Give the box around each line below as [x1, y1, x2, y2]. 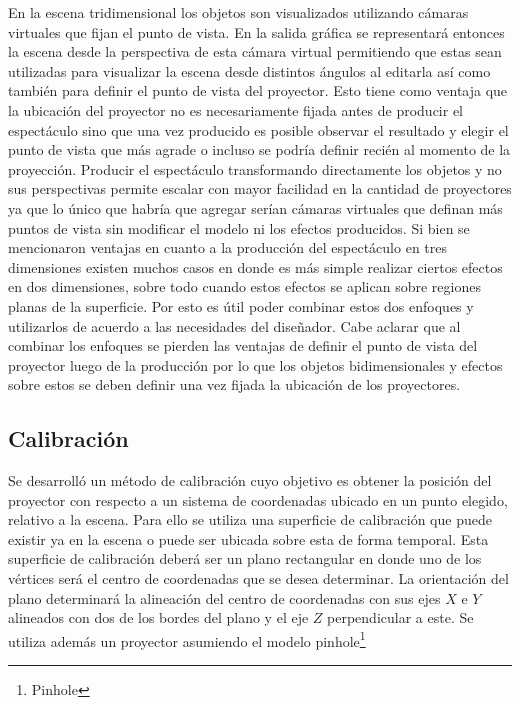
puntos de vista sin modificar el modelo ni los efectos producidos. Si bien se [8, 217, 470, 238]
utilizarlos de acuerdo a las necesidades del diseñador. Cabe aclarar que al [8, 315, 461, 336]
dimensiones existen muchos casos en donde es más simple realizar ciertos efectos [8, 256, 503, 277]
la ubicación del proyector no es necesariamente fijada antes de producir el [8, 99, 464, 120]
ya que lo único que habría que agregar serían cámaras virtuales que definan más [8, 197, 503, 218]
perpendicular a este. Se [327, 607, 474, 628]
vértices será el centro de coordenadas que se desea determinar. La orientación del [8, 568, 509, 589]
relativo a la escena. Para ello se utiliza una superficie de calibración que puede [8, 509, 492, 530]
